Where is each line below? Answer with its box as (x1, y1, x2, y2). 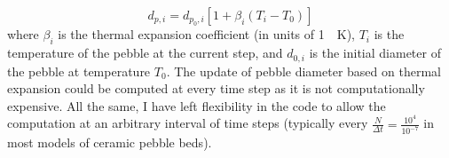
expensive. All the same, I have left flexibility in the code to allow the (7, 96, 386, 115)
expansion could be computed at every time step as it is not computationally (7, 79, 425, 98)
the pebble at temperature (7, 61, 151, 80)
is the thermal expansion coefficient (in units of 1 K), (58, 25, 355, 43)
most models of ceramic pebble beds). (7, 133, 212, 152)
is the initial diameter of (309, 43, 441, 62)
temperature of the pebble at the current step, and (7, 43, 283, 62)
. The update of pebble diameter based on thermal (166, 61, 441, 80)
